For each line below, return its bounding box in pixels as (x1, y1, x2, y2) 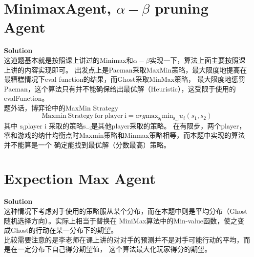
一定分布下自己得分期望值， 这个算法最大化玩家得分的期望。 (17, 244, 212, 254)
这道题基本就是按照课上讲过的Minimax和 (4, 55, 133, 65)
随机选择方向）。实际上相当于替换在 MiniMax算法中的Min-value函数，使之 (4, 215, 237, 225)
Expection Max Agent (4, 168, 156, 188)
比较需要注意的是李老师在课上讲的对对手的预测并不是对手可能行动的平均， (4, 234, 243, 244)
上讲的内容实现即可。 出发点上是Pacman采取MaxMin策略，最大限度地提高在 (4, 64, 247, 74)
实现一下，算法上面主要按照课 (149, 55, 246, 65)
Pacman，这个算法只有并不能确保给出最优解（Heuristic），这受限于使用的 (4, 83, 236, 93)
